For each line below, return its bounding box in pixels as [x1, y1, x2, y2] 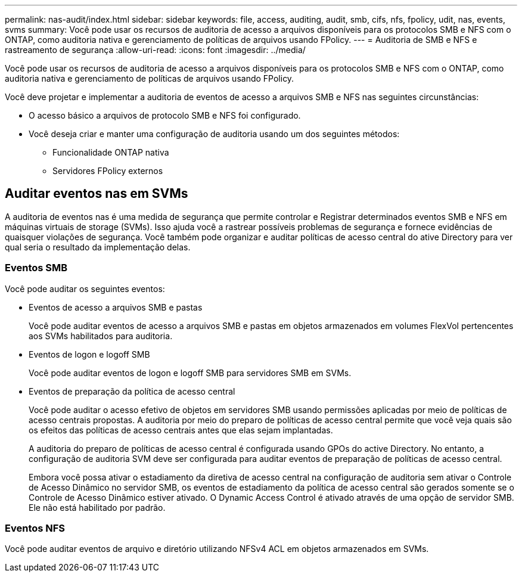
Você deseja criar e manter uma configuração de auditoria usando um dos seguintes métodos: [29, 129, 400, 139]
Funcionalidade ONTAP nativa [52, 147, 169, 157]
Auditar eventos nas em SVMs [5, 186, 188, 201]
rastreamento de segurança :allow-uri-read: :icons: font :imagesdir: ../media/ [5, 45, 306, 55]
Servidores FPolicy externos [52, 166, 163, 176]
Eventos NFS [5, 522, 66, 534]
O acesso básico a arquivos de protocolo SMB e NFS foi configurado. [29, 110, 301, 120]
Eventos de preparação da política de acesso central [29, 386, 235, 396]
